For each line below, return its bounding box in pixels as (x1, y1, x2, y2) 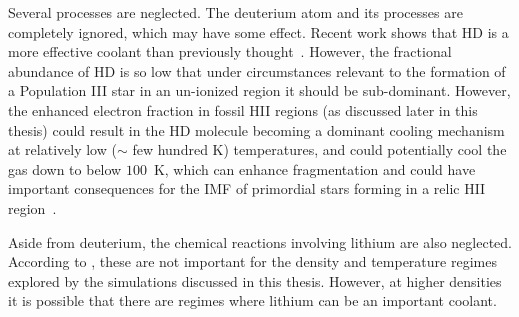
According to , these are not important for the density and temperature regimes (8, 251, 497, 272)
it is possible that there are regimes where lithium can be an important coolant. (8, 290, 497, 311)
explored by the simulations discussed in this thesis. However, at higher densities (8, 270, 502, 291)
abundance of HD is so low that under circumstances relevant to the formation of (8, 60, 506, 81)
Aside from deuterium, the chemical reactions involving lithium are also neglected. (8, 231, 512, 252)
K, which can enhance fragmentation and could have (153, 158, 476, 179)
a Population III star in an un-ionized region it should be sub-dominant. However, (8, 80, 511, 101)
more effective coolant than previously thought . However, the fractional (8, 41, 452, 62)
